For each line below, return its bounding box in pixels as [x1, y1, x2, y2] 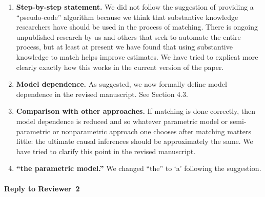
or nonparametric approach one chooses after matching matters [52, 126, 252, 136]
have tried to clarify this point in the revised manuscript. [16, 145, 196, 156]
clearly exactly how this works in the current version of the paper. [16, 61, 224, 72]
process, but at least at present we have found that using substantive [16, 41, 233, 52]
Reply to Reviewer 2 [4, 183, 80, 193]
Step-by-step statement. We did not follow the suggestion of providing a [16, 2, 254, 12]
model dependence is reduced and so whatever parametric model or [16, 115, 228, 126]
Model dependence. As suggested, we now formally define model [16, 79, 227, 89]
